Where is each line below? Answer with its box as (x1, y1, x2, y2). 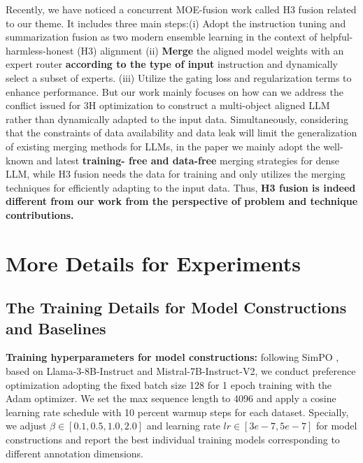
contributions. (6, 207, 74, 222)
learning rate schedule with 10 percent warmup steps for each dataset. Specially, (6, 404, 349, 419)
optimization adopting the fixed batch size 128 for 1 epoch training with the (6, 377, 332, 392)
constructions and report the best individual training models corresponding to (6, 432, 340, 447)
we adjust (6, 418, 47, 433)
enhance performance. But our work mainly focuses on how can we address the (6, 84, 343, 99)
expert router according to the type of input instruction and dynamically (6, 57, 338, 71)
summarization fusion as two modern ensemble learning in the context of (6, 29, 318, 44)
